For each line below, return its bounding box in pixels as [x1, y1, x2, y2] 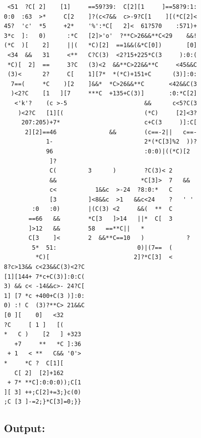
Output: [4, 420, 45, 436]
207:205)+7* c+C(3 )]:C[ [21, 119, 197, 126]
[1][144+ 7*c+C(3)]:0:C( [4, 273, 85, 280]
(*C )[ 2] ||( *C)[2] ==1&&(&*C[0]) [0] [4, 42, 197, 49]
